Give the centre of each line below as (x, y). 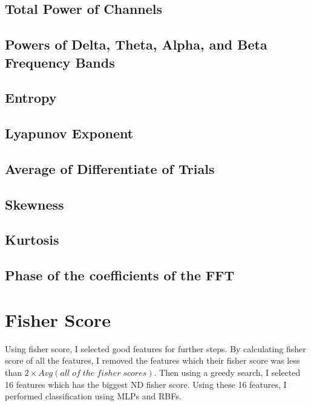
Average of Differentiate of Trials (110, 168)
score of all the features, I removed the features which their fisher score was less (152, 360)
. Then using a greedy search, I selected (227, 372)
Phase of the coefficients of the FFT (120, 275)
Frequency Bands (60, 62)
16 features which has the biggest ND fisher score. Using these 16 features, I (146, 384)
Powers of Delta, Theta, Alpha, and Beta (136, 44)
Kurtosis (32, 240)
